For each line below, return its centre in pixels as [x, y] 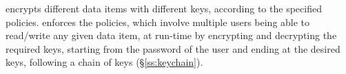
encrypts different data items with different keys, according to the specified [164, 8]
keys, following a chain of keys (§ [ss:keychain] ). [104, 62]
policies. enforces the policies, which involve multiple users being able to [158, 22]
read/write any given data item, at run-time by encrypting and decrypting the [171, 35]
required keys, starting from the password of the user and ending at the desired [173, 48]
